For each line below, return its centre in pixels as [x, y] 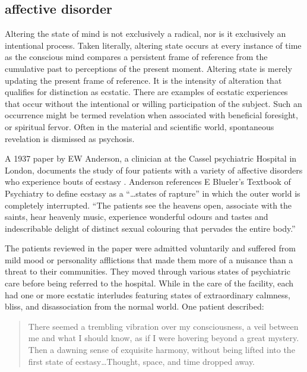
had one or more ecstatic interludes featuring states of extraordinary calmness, [148, 294]
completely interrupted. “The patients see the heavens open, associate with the [148, 205]
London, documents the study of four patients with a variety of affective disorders [154, 170]
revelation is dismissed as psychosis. [70, 138]
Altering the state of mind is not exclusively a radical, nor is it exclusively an [145, 34]
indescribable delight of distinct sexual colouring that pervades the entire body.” [150, 228]
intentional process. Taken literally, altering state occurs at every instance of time [153, 45]
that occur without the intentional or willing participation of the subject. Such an [153, 103]
